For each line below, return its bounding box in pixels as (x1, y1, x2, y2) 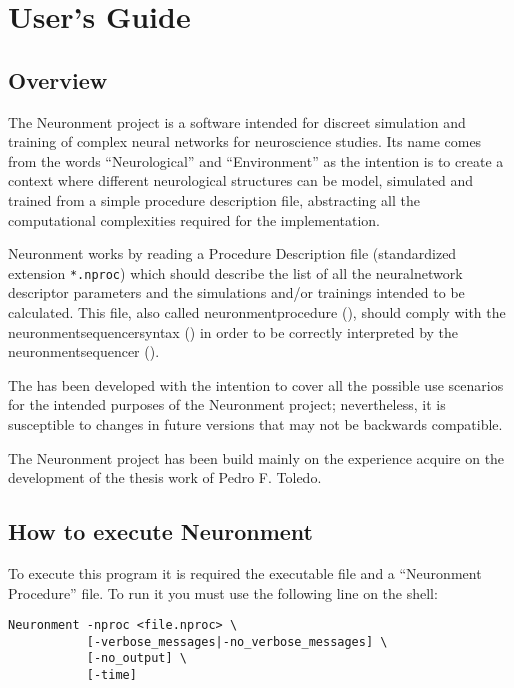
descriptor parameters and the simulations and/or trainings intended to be (8, 282, 465, 303)
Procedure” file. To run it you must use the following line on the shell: (8, 582, 438, 603)
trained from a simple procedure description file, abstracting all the (8, 189, 420, 210)
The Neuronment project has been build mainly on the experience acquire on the (8, 447, 505, 468)
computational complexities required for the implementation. (8, 209, 380, 230)
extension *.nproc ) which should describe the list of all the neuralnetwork (8, 262, 463, 283)
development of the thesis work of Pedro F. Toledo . (8, 467, 322, 488)
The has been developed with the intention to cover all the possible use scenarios (8, 374, 504, 395)
